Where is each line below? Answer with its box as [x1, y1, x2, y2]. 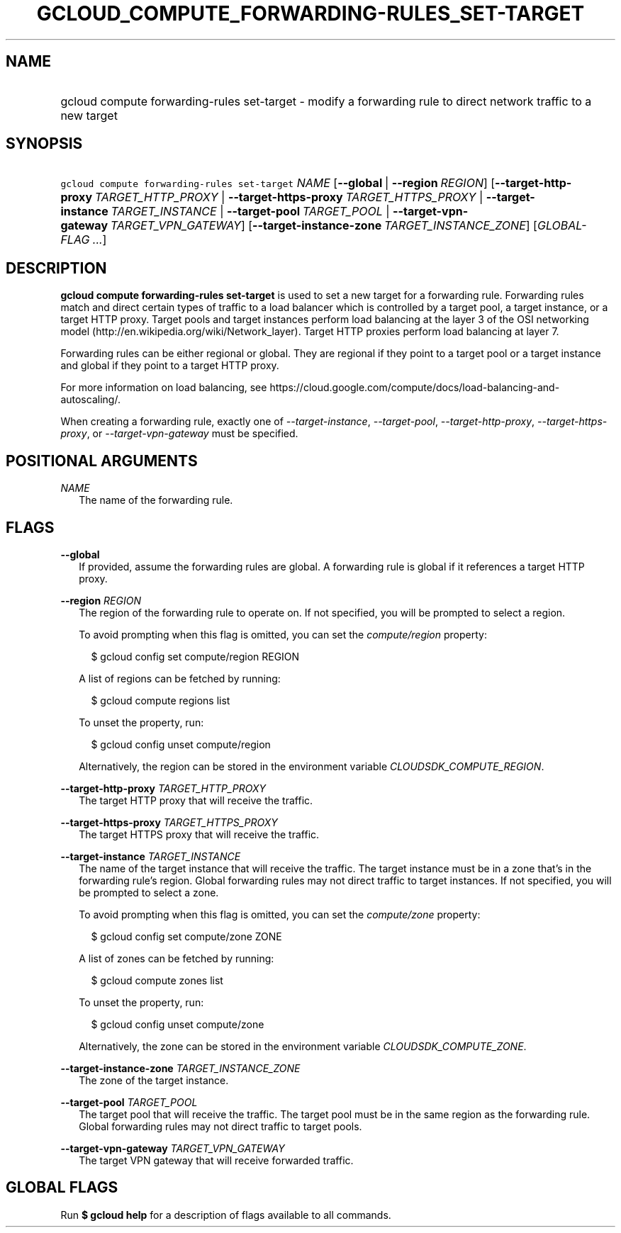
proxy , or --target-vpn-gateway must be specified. [60, 427, 298, 440]
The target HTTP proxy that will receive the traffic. [79, 794, 313, 806]
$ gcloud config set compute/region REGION [91, 650, 300, 663]
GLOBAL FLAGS [6, 1178, 118, 1197]
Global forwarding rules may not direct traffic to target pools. [79, 1120, 362, 1132]
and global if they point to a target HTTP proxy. [60, 359, 279, 372]
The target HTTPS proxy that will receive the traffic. [79, 828, 320, 840]
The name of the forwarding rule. [79, 494, 233, 507]
